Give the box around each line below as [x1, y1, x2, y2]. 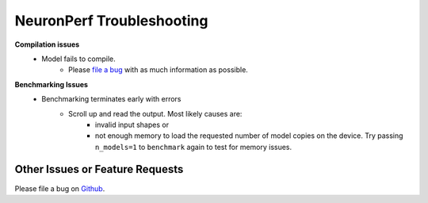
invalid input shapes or [95, 120, 170, 129]
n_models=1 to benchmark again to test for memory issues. [95, 142, 292, 151]
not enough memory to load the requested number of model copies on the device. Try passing [95, 131, 403, 140]
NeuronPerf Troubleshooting [14, 12, 208, 29]
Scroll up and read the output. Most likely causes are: [68, 109, 243, 118]
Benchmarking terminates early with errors [41, 94, 182, 104]
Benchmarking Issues [14, 79, 89, 89]
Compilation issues [14, 40, 80, 49]
